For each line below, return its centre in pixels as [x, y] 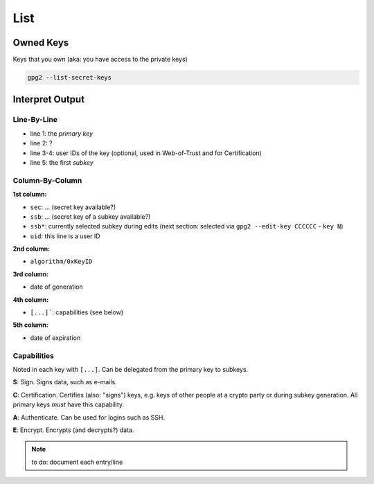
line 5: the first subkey [62, 162]
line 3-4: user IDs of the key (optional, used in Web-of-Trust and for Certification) [146, 153]
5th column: [30, 325]
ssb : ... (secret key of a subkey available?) [90, 216]
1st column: [30, 195]
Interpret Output [49, 99]
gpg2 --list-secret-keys [70, 78]
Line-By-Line [35, 120]
